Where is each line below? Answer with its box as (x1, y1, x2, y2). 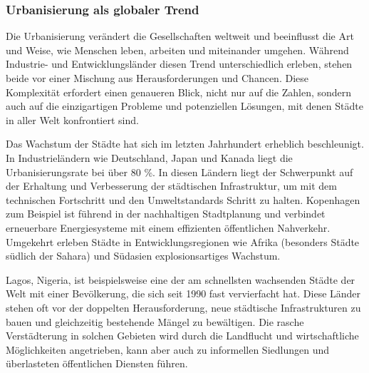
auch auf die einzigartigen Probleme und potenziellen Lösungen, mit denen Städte (6, 98, 363, 113)
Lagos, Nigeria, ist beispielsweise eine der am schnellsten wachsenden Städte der (6, 272, 355, 287)
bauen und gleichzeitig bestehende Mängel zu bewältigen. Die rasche (6, 314, 304, 329)
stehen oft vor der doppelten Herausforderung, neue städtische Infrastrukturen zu (6, 300, 361, 315)
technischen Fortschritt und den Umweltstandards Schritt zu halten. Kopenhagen (6, 192, 360, 207)
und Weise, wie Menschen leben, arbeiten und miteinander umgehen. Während (6, 42, 349, 57)
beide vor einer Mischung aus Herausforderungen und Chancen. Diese (6, 71, 308, 85)
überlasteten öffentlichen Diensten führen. (6, 356, 188, 371)
